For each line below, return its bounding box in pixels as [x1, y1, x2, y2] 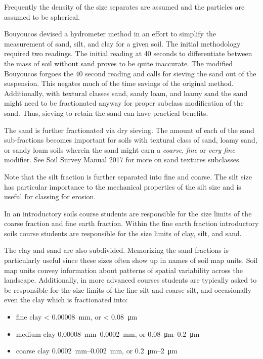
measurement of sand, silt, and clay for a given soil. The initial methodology [4, 38, 241, 49]
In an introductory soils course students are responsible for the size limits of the [4, 208, 252, 218]
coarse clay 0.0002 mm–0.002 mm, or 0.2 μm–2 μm [16, 345, 178, 356]
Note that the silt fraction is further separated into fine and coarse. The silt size [4, 171, 252, 182]
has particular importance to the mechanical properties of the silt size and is [4, 181, 241, 192]
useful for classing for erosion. [4, 191, 96, 202]
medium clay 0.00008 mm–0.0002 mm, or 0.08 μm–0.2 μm [16, 328, 200, 339]
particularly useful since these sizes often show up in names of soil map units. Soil [4, 255, 258, 265]
